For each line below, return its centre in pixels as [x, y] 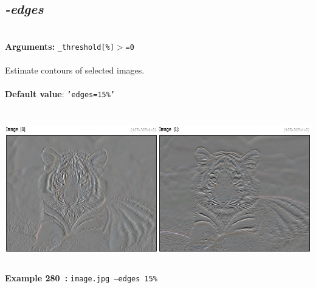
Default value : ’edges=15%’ [60, 94]
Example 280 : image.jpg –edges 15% [81, 278]
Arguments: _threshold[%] [60, 46]
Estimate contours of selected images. [75, 70]
